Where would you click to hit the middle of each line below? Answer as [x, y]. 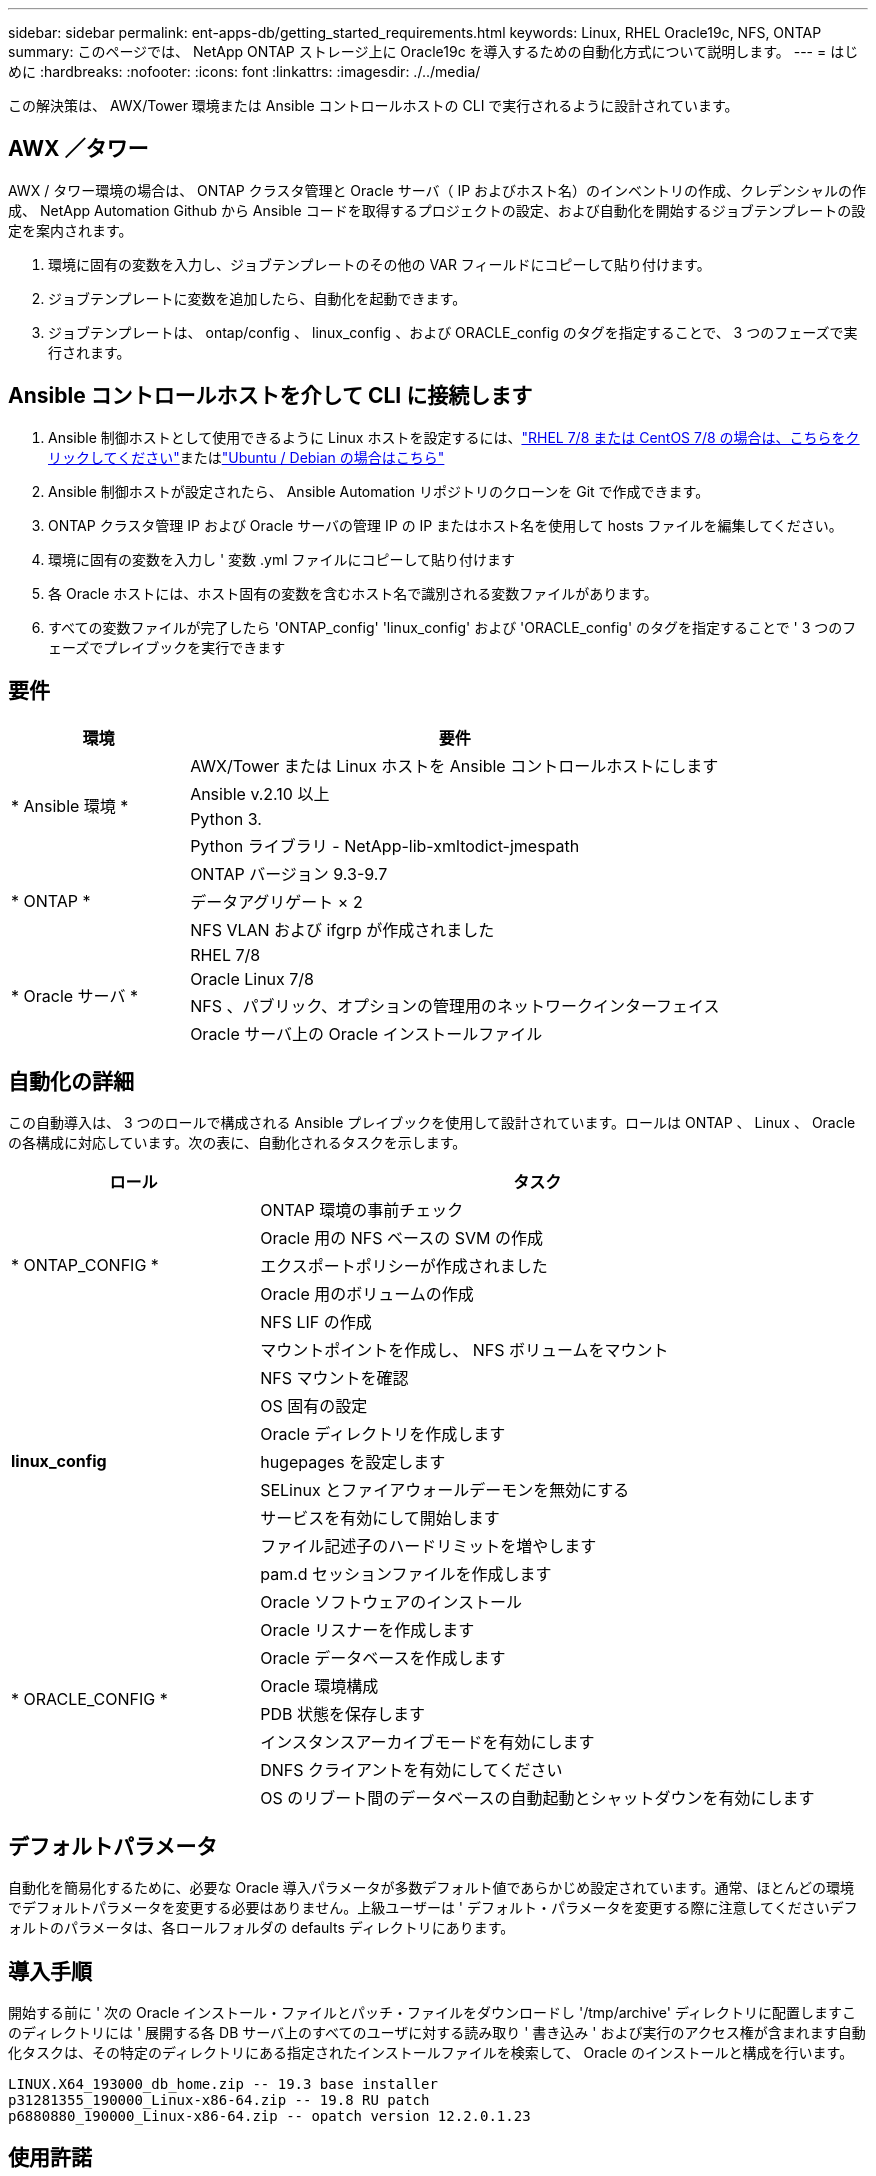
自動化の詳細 [71, 1081]
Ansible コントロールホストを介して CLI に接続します [270, 396]
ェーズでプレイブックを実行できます [167, 647]
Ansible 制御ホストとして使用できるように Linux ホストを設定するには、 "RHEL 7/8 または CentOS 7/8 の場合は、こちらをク [454, 437]
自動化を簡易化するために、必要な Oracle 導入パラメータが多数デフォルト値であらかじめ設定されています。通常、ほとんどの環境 [431, 1888]
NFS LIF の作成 [316, 1322]
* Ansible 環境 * [70, 805]
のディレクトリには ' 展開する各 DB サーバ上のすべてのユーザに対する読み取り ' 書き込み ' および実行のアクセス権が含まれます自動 [437, 2033]
